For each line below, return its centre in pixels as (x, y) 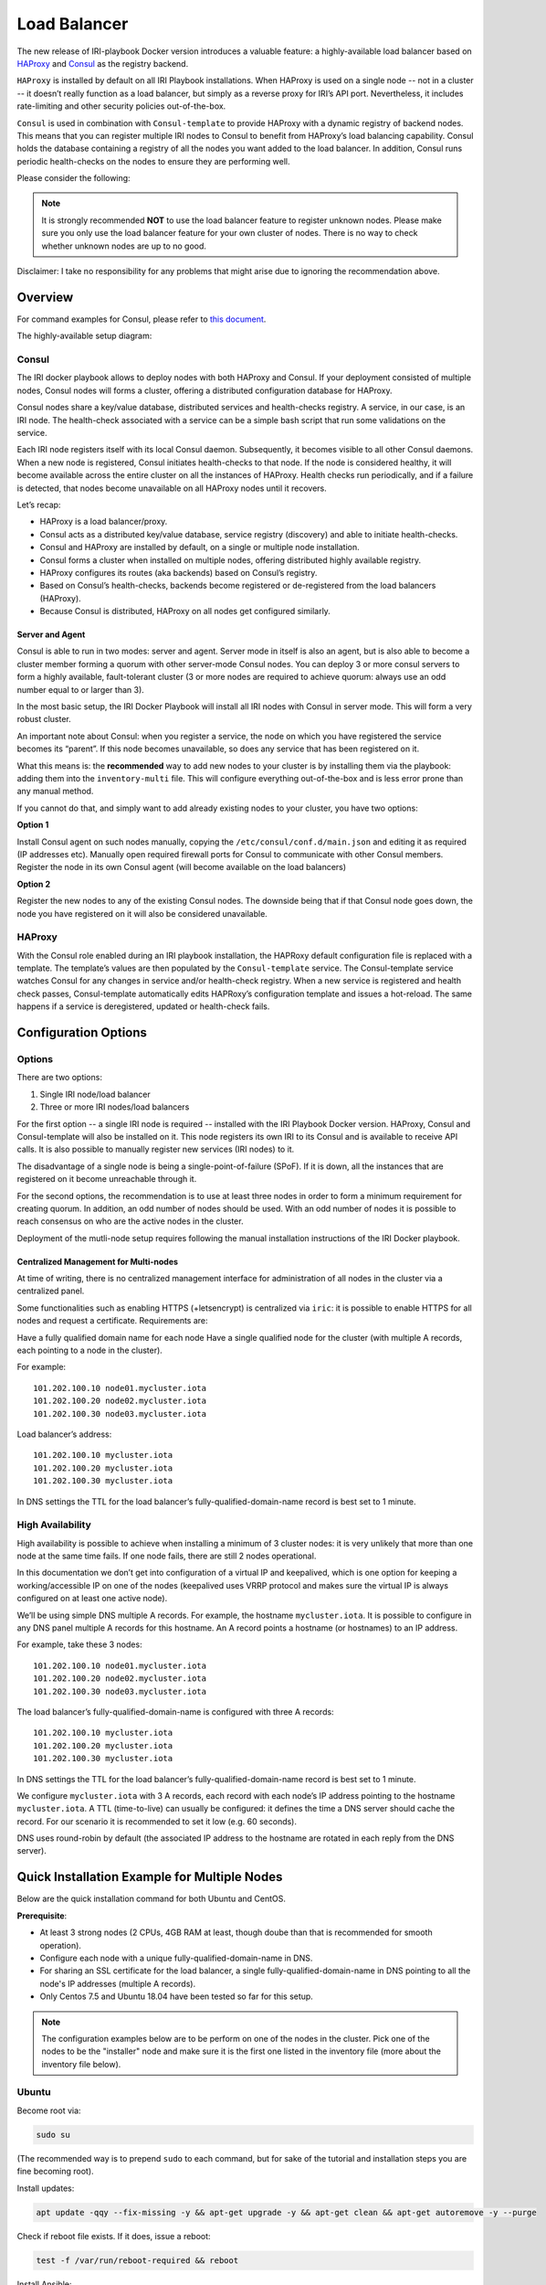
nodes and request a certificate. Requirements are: (113, 1321)
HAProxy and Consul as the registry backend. (103, 63)
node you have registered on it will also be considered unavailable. (142, 913)
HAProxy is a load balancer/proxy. (104, 522)
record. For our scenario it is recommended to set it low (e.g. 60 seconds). (157, 1821)
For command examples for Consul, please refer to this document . (142, 319)
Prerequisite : (42, 1916)
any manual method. (55, 792)
